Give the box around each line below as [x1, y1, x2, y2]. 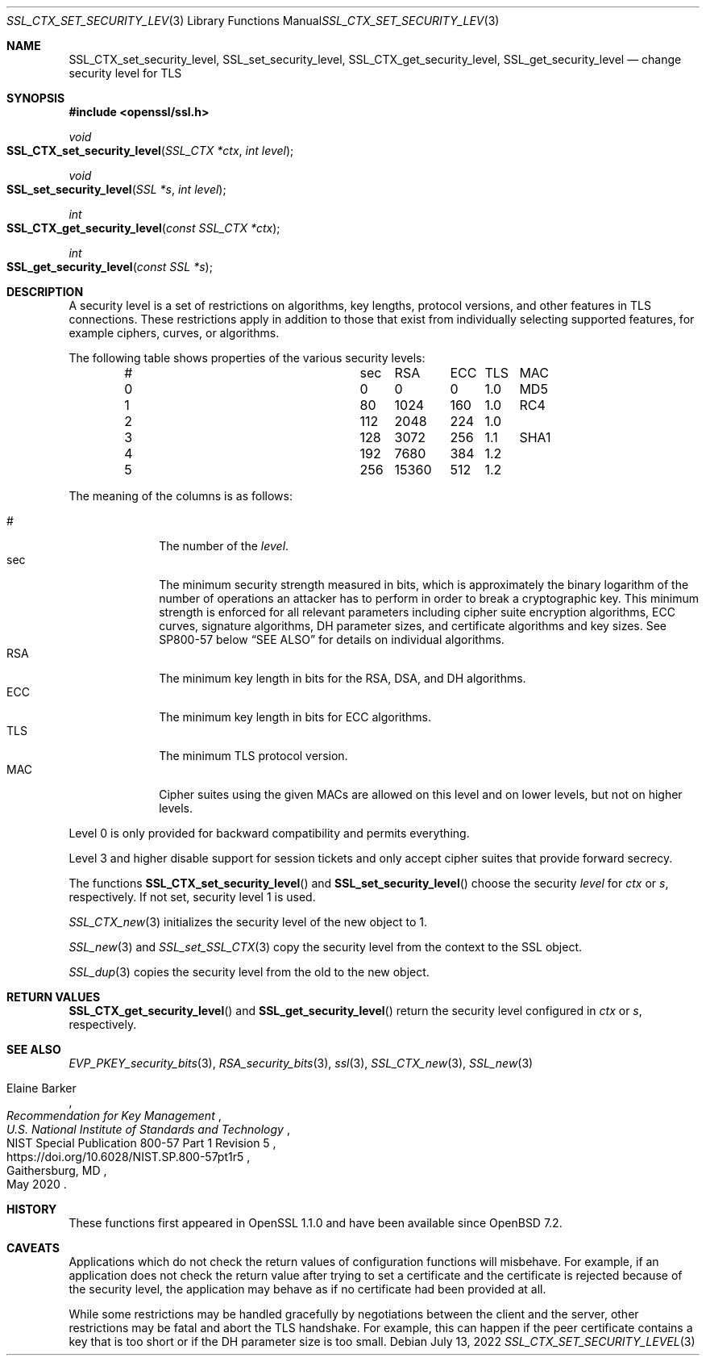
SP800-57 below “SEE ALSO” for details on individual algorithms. [159, 633, 505, 646]
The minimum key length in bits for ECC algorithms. [159, 710, 432, 724]
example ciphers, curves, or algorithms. [69, 326, 280, 340]
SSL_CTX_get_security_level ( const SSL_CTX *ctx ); [6, 221, 280, 235]
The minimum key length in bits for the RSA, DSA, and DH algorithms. [159, 671, 526, 685]
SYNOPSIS [6, 91, 65, 105]
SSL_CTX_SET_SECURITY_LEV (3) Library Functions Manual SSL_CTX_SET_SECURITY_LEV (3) [6, 14, 500, 27]
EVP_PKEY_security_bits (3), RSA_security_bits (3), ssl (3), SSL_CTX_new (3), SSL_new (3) [69, 1056, 534, 1070]
